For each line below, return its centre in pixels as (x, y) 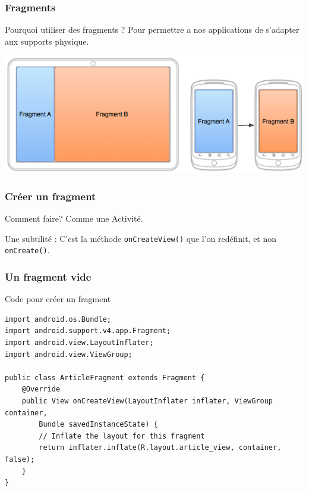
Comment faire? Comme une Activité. (74, 218)
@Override (41, 389)
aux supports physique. (47, 41)
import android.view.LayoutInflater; (79, 343)
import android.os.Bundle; (58, 319)
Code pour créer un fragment (58, 299)
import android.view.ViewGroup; (69, 354)
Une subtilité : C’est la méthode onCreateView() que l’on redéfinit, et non (141, 238)
